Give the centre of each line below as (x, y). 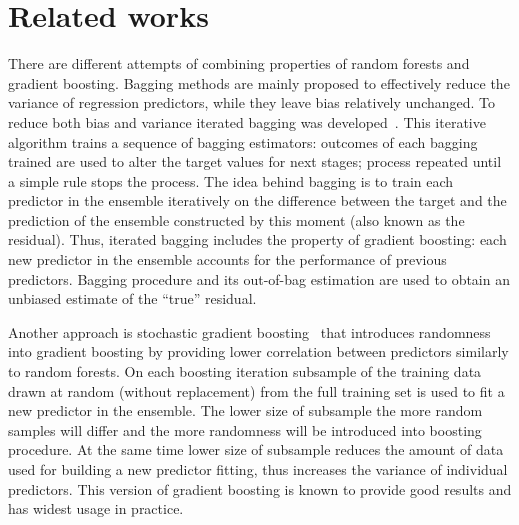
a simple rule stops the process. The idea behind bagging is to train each (231, 180)
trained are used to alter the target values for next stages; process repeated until (255, 161)
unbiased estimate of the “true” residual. (132, 298)
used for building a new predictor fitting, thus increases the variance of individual (258, 469)
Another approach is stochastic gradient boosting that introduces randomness (249, 331)
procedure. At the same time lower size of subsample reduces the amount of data (256, 449)
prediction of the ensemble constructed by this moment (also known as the (236, 219)
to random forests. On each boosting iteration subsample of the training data (245, 371)
